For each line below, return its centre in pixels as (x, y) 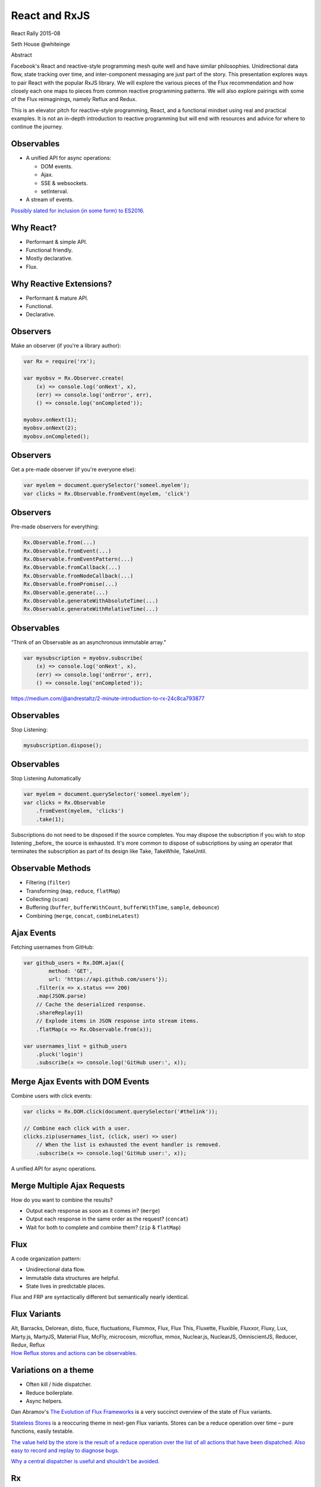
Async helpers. (44, 1401)
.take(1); (50, 819)
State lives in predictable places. (66, 1286)
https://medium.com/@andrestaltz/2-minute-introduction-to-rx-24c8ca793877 (108, 698)
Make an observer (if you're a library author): (66, 346)
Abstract (21, 55)
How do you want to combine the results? (62, 1200)
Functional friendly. (49, 250)
